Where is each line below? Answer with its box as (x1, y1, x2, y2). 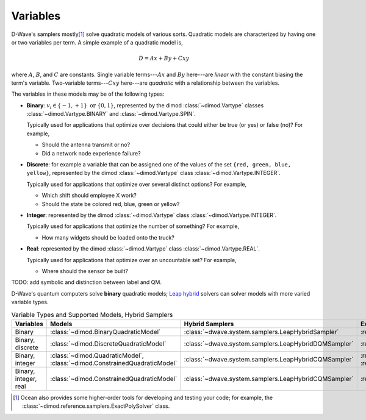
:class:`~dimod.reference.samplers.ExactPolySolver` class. (22, 402, 170, 410)
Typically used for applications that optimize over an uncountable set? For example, (26, 256, 237, 263)
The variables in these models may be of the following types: (11, 90, 165, 98)
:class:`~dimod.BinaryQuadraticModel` (49, 327, 161, 336)
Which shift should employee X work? (41, 192, 137, 199)
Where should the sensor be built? (41, 267, 128, 274)
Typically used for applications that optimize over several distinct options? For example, (26, 180, 247, 188)
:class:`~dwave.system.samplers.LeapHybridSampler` (184, 327, 339, 336)
